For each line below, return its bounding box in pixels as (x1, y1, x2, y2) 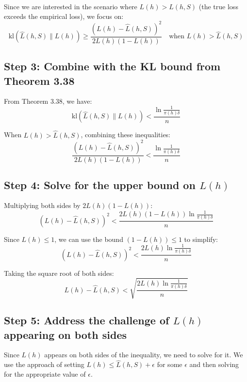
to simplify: (184, 234, 218, 244)
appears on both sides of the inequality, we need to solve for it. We (44, 350, 243, 360)
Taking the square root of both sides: (4, 268, 114, 278)
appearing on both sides (4, 327, 127, 342)
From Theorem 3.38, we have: (4, 95, 92, 106)
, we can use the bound (54, 234, 123, 244)
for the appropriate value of (4, 368, 86, 379)
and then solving (189, 359, 239, 369)
